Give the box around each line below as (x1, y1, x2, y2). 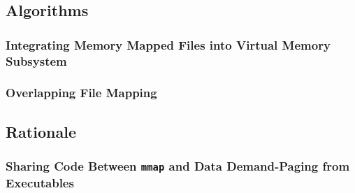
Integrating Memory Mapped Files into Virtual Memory (6, 36, 331, 53)
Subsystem (6, 52, 67, 69)
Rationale (6, 120, 76, 142)
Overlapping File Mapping (6, 84, 157, 101)
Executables (6, 173, 74, 191)
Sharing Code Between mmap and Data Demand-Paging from (6, 157, 350, 175)
